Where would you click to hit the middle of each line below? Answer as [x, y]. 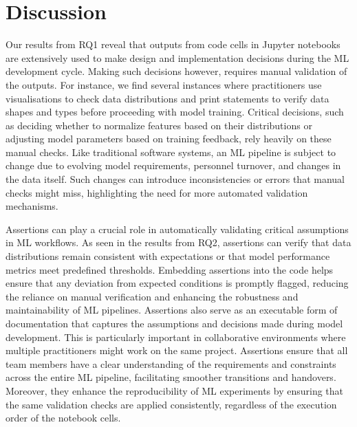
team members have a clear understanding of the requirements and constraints [171, 363]
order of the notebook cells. [63, 418]
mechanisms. [32, 206]
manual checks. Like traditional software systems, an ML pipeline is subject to [171, 152]
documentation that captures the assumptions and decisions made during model [174, 323]
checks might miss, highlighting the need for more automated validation [157, 192]
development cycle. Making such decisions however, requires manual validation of [176, 71]
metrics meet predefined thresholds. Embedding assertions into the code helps [170, 269]
